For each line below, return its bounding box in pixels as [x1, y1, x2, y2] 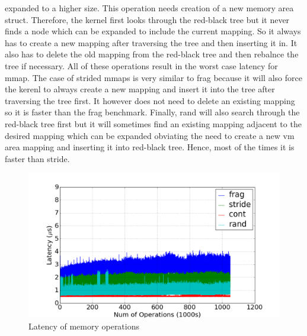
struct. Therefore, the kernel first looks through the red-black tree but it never [5, 13, 290, 25]
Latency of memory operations [28, 320, 140, 332]
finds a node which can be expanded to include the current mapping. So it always [5, 25, 301, 37]
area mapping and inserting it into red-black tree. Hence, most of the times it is [5, 141, 295, 153]
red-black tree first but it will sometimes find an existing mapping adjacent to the [5, 117, 302, 130]
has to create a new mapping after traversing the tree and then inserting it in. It [5, 36, 298, 49]
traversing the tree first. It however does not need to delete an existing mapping [5, 94, 295, 106]
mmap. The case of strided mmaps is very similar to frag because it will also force [5, 71, 302, 83]
